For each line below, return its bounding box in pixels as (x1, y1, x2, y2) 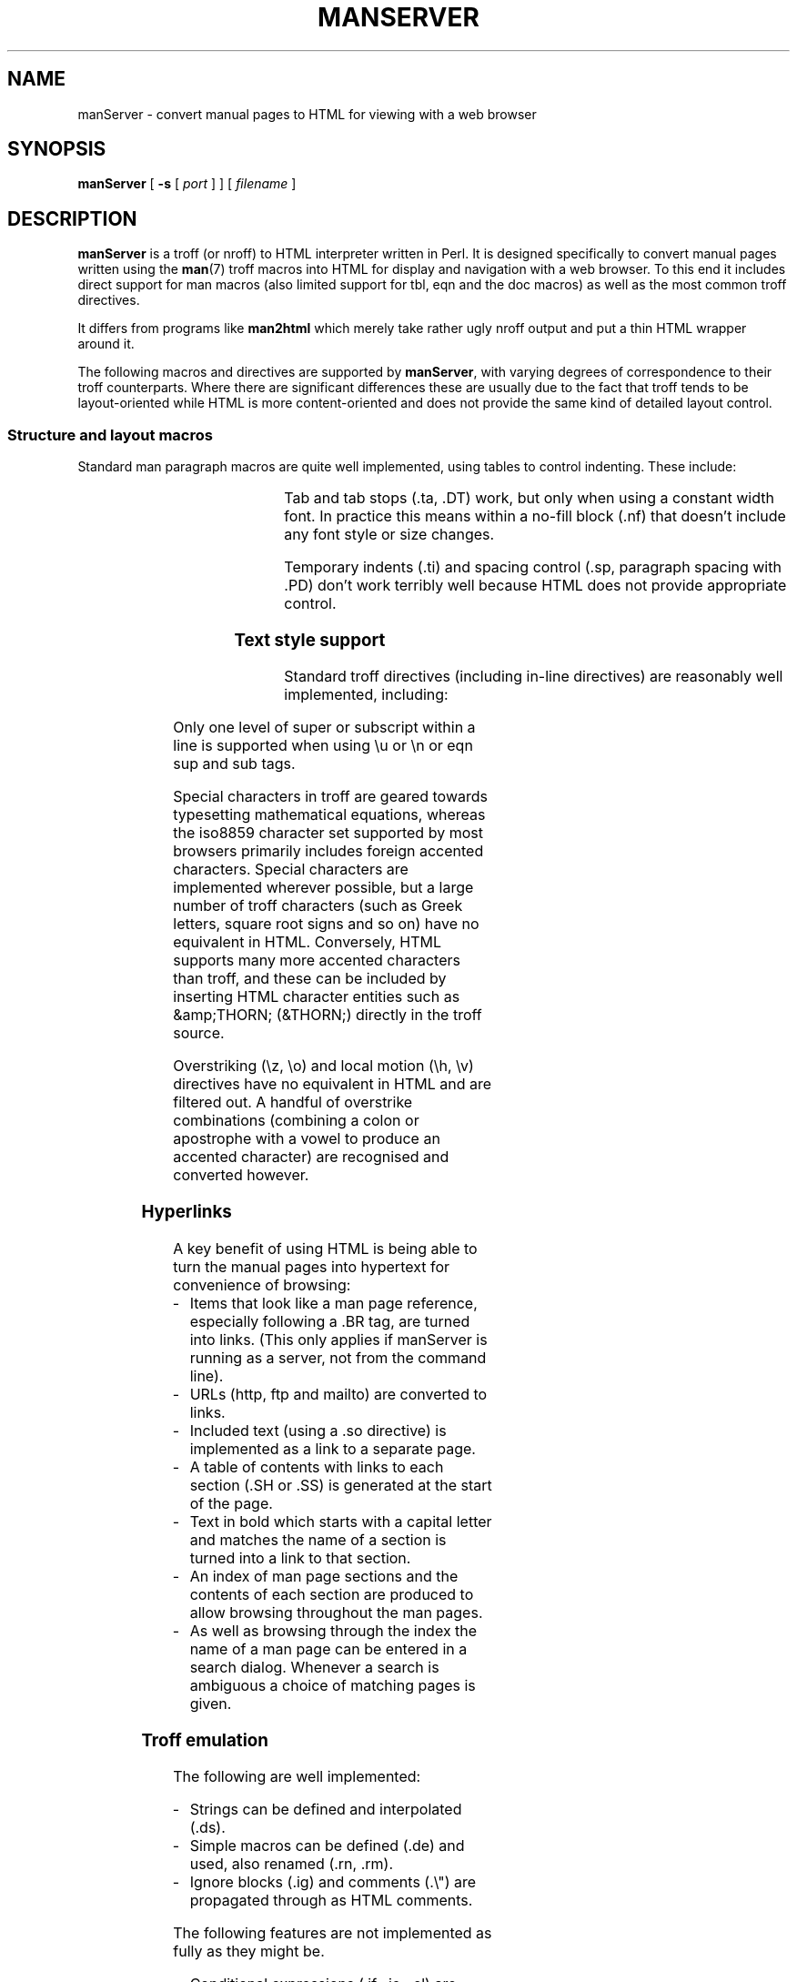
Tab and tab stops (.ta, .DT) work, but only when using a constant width (284, 489, 774, 508)
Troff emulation (141, 1729, 268, 1751)
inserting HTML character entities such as (173, 987, 460, 1006)
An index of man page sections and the (189, 1566, 459, 1585)
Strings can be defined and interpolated (189, 1800, 462, 1819)
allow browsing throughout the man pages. (189, 1603, 483, 1622)
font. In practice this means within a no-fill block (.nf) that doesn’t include (284, 507, 786, 526)
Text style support (234, 629, 386, 651)
